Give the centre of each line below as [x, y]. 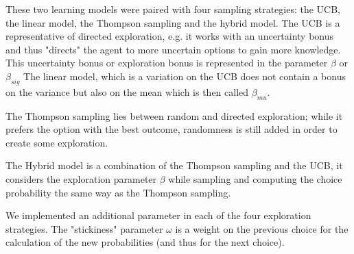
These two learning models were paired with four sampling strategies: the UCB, [173, 9]
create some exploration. [57, 142]
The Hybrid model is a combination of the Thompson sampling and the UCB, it [174, 165]
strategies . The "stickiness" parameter [84, 228]
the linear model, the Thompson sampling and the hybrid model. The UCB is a [173, 22]
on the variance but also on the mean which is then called [127, 91]
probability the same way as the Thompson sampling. [118, 192]
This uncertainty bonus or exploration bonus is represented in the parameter [167, 63]
